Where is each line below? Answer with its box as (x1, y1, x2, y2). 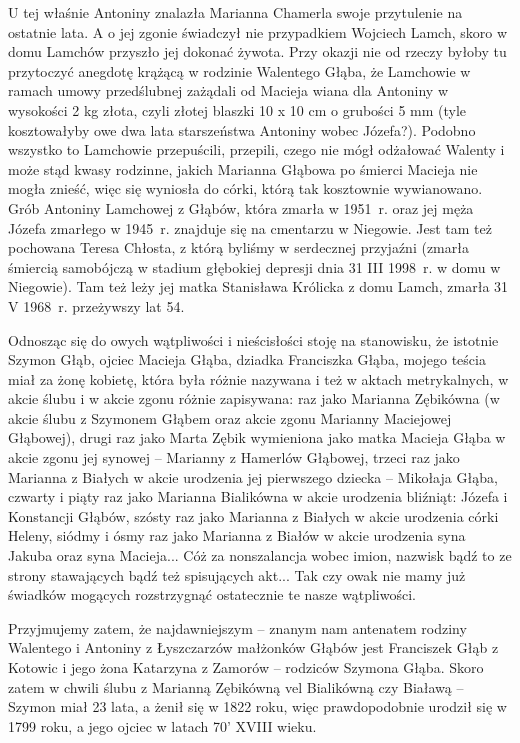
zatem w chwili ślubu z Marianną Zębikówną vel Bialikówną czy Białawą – (8, 676, 464, 697)
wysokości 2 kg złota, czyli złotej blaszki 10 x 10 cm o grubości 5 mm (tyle (8, 99, 467, 120)
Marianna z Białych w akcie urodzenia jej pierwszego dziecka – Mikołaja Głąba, (8, 466, 498, 487)
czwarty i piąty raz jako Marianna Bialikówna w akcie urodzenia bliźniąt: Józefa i (8, 486, 508, 507)
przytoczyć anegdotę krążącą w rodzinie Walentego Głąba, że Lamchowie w (8, 60, 471, 81)
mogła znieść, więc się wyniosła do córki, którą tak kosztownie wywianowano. (8, 178, 483, 199)
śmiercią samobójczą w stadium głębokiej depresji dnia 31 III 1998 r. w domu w (8, 256, 501, 277)
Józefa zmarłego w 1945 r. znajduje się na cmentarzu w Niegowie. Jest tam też (8, 217, 492, 238)
